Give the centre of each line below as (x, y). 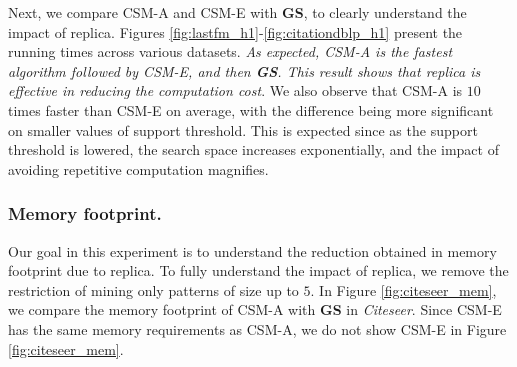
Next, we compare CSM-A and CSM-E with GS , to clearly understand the (237, 12)
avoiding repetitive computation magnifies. (138, 168)
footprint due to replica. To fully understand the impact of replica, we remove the (258, 270)
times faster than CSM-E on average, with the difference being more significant (251, 109)
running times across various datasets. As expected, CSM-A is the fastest (230, 51)
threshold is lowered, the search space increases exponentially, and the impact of (253, 149)
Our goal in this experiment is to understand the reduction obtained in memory (252, 250)
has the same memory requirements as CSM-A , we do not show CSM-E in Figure (257, 328)
